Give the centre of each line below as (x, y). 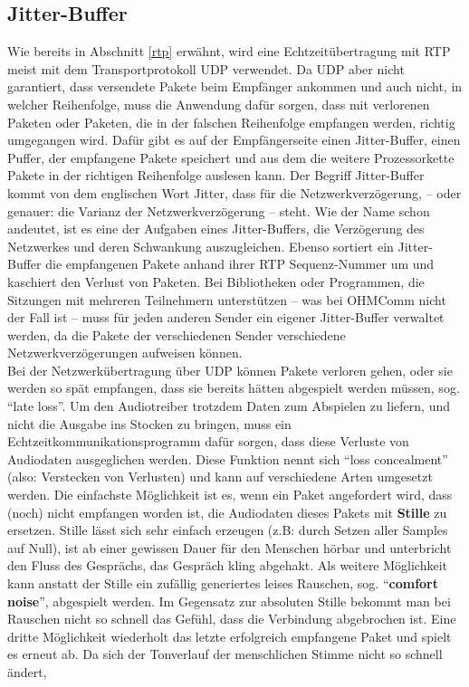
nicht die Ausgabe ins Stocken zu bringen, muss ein (149, 423)
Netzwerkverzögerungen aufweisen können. (125, 353)
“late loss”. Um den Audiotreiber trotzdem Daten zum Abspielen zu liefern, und (229, 406)
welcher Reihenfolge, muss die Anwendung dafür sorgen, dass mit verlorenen (219, 104)
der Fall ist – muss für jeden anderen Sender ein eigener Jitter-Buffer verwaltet (226, 317)
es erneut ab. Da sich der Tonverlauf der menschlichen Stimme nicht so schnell (225, 654)
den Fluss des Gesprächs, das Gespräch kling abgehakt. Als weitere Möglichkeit (228, 565)
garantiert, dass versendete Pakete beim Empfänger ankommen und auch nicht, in (235, 86)
